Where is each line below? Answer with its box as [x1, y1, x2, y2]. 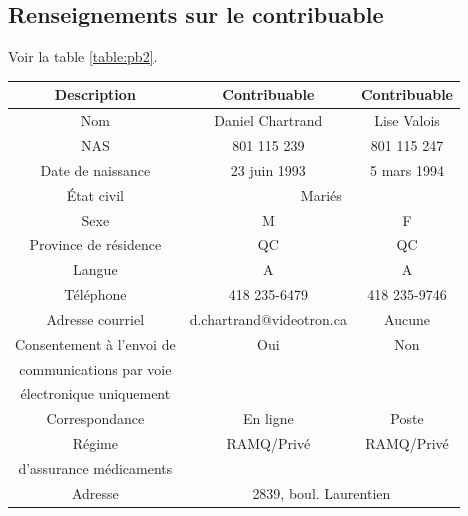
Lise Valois [374, 110, 440, 131]
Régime [72, 433, 118, 454]
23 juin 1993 [230, 159, 306, 180]
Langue [73, 259, 118, 280]
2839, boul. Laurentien [252, 482, 391, 503]
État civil [66, 184, 125, 205]
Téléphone [64, 284, 127, 305]
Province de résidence [29, 234, 162, 255]
